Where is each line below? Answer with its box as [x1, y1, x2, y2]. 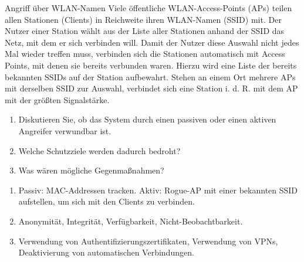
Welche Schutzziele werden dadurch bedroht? [18, 144, 181, 156]
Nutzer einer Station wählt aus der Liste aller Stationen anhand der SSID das [5, 25, 285, 37]
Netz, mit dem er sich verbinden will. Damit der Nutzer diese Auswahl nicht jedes [5, 36, 299, 48]
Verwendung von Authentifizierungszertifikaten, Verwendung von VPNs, [18, 234, 278, 247]
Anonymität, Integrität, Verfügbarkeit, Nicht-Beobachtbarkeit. [18, 215, 243, 227]
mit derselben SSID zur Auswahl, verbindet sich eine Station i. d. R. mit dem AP [5, 82, 298, 94]
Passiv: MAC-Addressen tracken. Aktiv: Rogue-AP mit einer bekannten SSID [18, 183, 298, 196]
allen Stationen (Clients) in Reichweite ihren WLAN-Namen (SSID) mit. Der [5, 13, 282, 25]
